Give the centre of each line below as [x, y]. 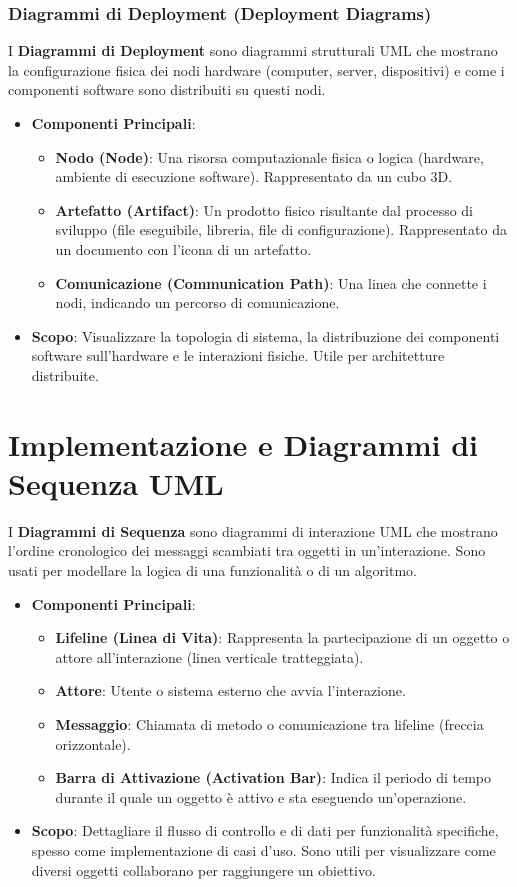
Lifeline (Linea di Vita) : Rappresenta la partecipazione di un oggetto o [282, 637]
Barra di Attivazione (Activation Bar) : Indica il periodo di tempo [273, 777]
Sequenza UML [116, 482]
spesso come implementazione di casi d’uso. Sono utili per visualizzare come [263, 849]
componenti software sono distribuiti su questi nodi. [167, 89]
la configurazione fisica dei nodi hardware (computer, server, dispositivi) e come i [256, 69]
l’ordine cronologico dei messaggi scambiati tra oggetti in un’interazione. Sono [247, 550]
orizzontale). [93, 743]
